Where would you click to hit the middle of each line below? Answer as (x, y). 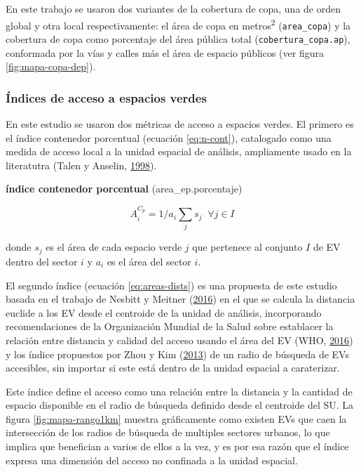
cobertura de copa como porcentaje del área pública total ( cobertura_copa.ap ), (178, 38)
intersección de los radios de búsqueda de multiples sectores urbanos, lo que (168, 432)
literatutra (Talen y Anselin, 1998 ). (81, 165)
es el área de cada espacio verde (114, 247)
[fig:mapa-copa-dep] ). (51, 66)
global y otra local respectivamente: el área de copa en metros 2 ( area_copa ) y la (178, 24)
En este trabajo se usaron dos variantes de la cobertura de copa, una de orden (173, 8)
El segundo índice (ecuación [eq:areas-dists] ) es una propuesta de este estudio (171, 285)
